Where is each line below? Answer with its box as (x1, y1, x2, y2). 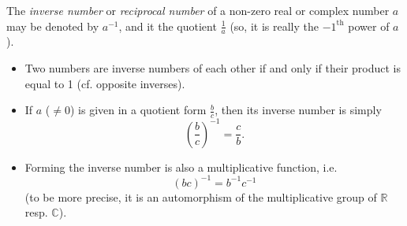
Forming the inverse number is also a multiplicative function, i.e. (24, 158, 338, 175)
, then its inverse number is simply (215, 102, 382, 118)
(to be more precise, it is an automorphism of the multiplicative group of (24, 188, 377, 205)
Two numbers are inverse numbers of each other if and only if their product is (24, 60, 401, 76)
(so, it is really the (230, 17, 319, 34)
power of (348, 17, 390, 34)
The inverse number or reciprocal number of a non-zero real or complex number (6, 2, 390, 18)
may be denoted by (6, 17, 99, 34)
